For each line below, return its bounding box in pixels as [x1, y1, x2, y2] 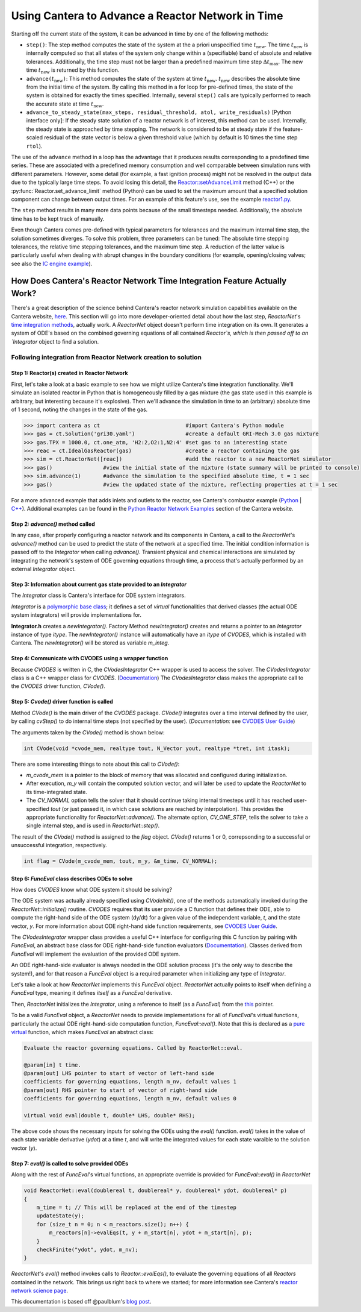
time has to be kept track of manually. [11, 215, 105, 222]
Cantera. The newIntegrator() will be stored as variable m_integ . [11, 639, 170, 646]
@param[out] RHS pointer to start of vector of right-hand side [23, 1086, 218, 1094]
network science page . [11, 1287, 69, 1295]
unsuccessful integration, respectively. [11, 842, 108, 849]
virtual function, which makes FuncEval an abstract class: [11, 1028, 153, 1035]
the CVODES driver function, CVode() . [11, 683, 105, 690]
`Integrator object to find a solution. [11, 338, 99, 345]
